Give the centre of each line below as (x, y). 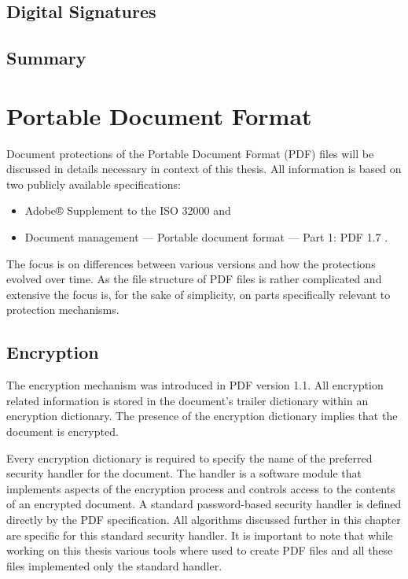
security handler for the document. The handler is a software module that (184, 473)
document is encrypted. (62, 431)
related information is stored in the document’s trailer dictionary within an (187, 400)
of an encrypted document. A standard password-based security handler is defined (204, 504)
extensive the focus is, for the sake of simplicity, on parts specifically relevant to (198, 294)
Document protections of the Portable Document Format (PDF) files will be (190, 153)
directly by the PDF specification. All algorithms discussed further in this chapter (204, 519)
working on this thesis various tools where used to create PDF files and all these (200, 550)
